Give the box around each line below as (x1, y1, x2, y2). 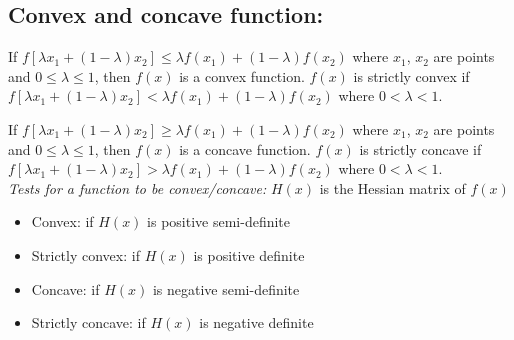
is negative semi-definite (152, 278, 300, 299)
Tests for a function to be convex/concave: (8, 177, 267, 198)
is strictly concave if (359, 138, 482, 159)
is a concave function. (179, 138, 311, 159)
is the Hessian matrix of (319, 177, 466, 198)
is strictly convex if (353, 65, 470, 86)
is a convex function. (179, 65, 305, 86)
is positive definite (193, 244, 305, 265)
